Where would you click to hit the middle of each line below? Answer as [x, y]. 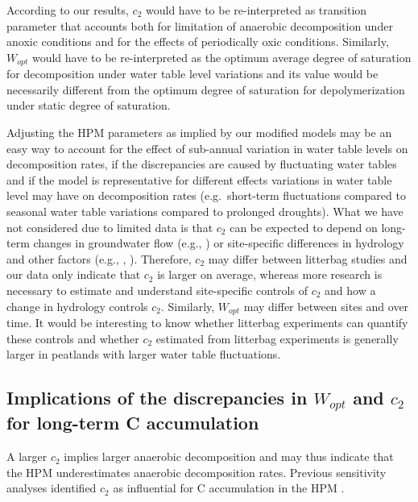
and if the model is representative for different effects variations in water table [199, 179]
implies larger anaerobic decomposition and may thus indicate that [229, 456]
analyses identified [52, 488]
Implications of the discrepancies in [157, 398]
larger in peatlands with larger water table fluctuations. [144, 354]
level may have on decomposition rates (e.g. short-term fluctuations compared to [206, 195]
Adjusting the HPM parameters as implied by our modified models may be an [199, 133]
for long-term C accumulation [133, 423]
